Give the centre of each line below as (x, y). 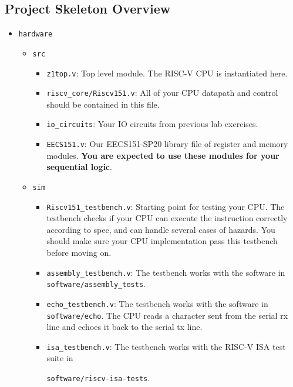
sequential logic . (79, 167)
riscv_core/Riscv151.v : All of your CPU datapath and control (162, 93)
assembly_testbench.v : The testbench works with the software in (166, 272)
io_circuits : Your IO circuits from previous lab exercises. (152, 124)
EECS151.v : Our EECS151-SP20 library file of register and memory (167, 144)
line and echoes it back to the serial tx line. (124, 327)
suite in (60, 358)
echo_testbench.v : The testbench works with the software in (157, 303)
